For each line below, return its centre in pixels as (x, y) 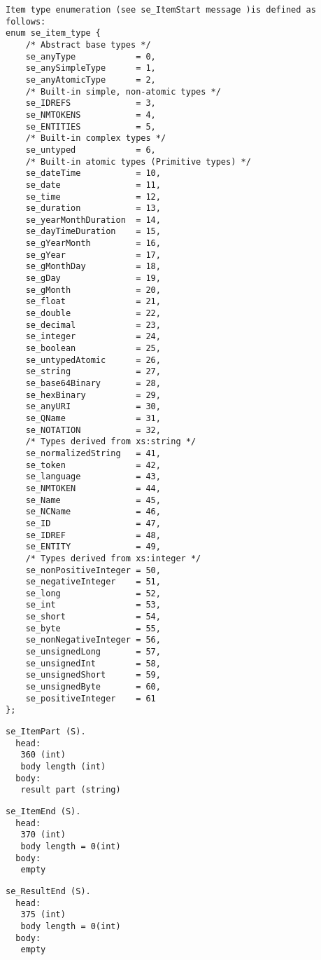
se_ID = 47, (93, 523)
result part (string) (71, 790)
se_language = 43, (93, 477)
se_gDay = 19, (93, 279)
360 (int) (43, 755)
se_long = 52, (93, 593)
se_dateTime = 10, (93, 173)
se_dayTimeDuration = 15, (93, 232)
